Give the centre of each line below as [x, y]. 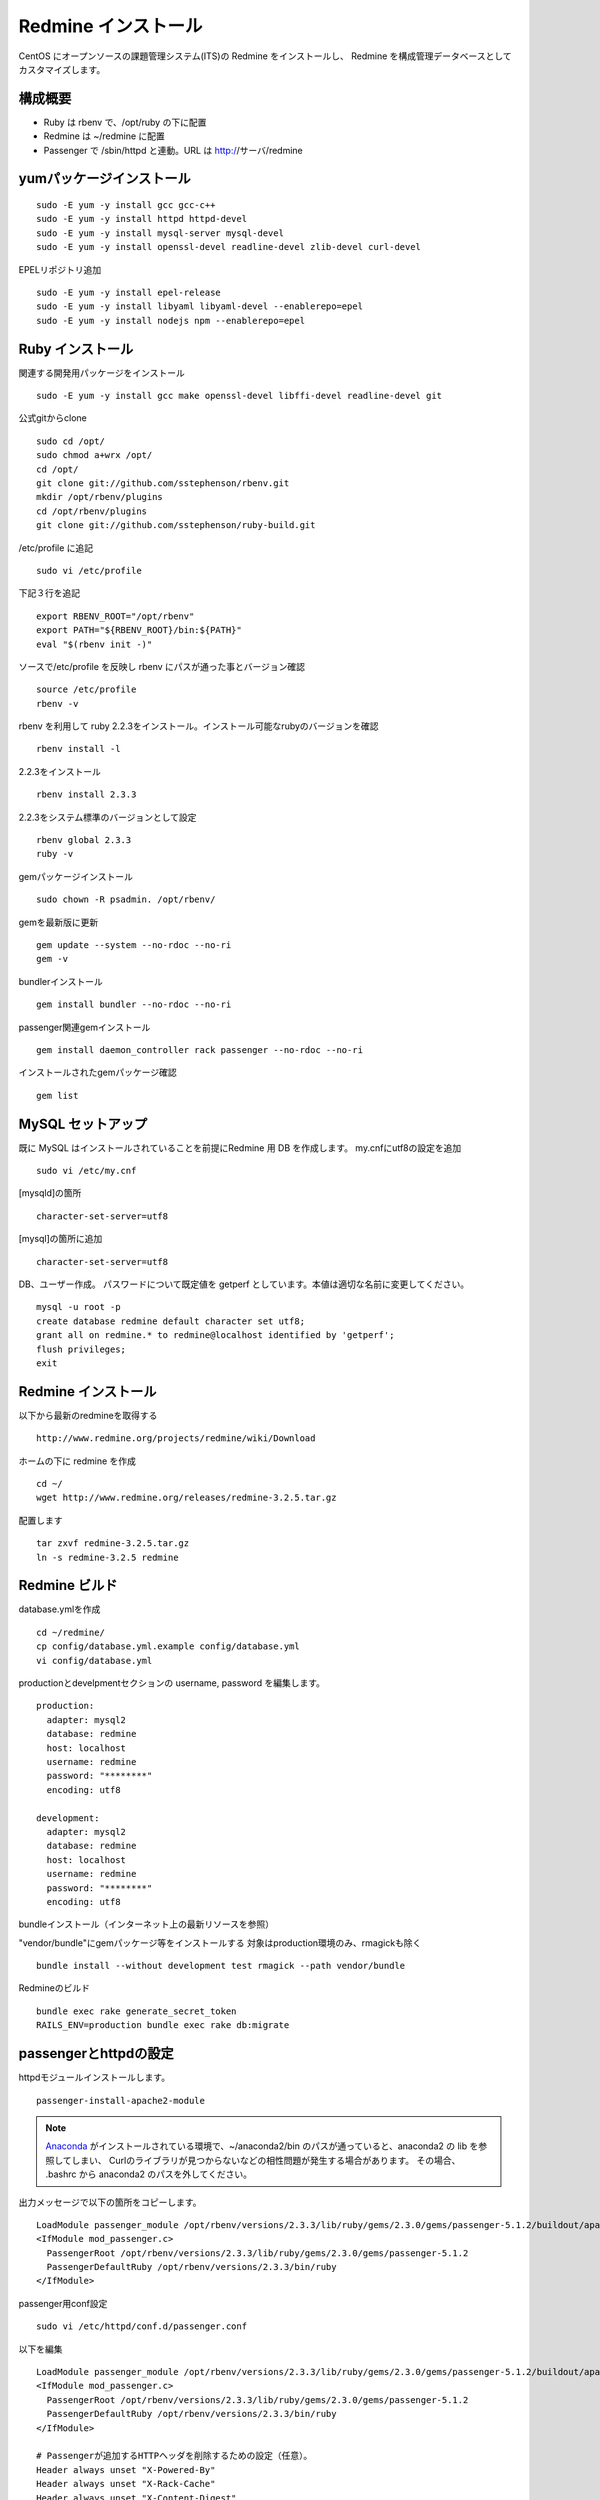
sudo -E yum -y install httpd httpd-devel [142, 219]
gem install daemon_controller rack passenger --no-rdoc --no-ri [200, 1049]
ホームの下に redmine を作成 [77, 1461]
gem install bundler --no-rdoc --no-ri [134, 1004]
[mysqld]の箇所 [50, 1193]
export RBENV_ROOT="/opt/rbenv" [115, 616]
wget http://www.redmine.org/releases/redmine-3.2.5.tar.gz [186, 1498]
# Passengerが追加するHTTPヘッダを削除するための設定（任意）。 [174, 2456]
